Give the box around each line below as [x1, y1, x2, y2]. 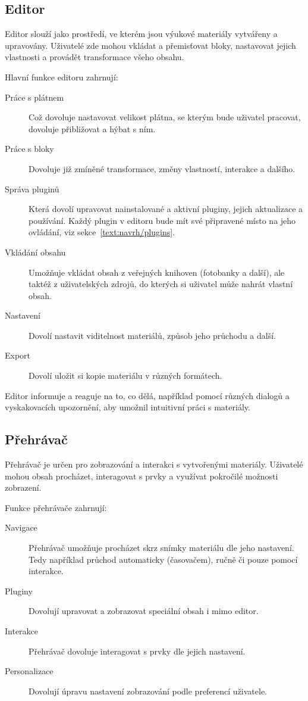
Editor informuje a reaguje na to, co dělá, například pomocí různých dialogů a [5, 389, 290, 401]
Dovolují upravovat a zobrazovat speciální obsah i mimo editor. [29, 605, 259, 617]
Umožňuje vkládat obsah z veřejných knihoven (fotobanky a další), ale [29, 266, 285, 278]
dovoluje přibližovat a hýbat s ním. [29, 122, 156, 135]
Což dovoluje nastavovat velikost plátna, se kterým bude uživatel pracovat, [29, 111, 301, 123]
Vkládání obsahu [5, 245, 66, 258]
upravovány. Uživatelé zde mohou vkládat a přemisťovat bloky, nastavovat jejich [5, 39, 296, 51]
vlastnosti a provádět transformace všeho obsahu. [5, 51, 184, 63]
